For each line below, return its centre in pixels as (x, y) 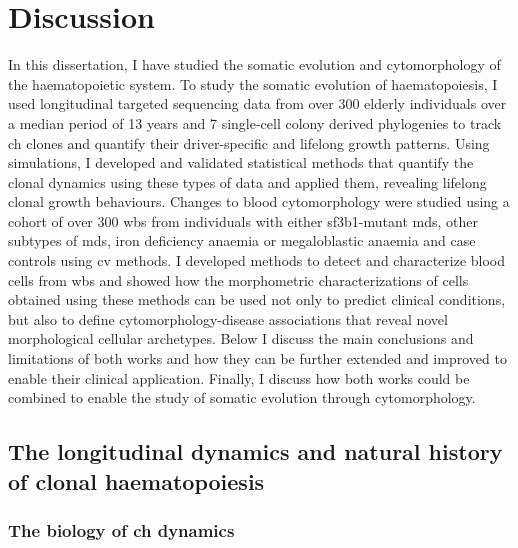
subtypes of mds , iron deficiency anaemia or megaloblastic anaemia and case (242, 240)
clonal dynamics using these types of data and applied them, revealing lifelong (247, 181)
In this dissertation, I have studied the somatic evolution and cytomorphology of (254, 64)
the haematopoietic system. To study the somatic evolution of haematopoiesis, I (253, 83)
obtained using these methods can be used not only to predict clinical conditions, (257, 299)
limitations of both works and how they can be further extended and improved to (257, 358)
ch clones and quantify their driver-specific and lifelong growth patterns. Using (249, 142)
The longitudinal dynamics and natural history (255, 451)
